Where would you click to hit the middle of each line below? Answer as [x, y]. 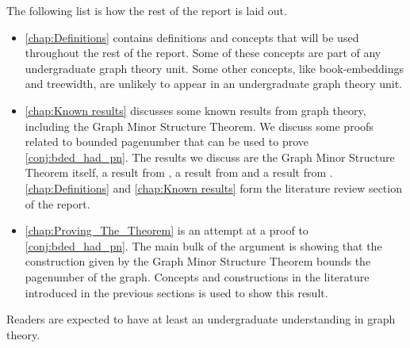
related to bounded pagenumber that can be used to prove [167, 141]
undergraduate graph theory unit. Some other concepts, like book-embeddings [214, 68]
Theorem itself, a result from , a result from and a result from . [179, 172]
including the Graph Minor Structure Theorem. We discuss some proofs [199, 126]
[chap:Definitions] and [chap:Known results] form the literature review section [213, 187]
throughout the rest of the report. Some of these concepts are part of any [203, 53]
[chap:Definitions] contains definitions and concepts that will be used [192, 37]
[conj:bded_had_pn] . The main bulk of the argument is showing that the [203, 245]
